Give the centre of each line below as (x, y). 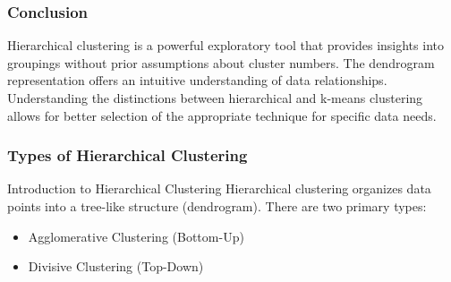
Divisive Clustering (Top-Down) (116, 266)
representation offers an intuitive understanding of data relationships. (197, 80)
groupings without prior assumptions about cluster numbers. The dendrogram (221, 62)
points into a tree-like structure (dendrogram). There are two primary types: (217, 206)
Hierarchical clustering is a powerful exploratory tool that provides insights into (225, 45)
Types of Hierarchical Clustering (128, 155)
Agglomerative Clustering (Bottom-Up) (136, 236)
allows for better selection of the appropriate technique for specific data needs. (222, 115)
